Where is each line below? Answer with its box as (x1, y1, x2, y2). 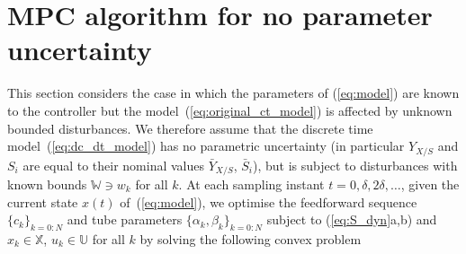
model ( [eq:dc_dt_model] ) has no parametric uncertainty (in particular (7, 136, 405, 155)
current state (7, 192, 78, 211)
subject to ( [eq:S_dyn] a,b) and (266, 210, 437, 229)
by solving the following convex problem (139, 229, 362, 248)
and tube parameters (67, 210, 183, 229)
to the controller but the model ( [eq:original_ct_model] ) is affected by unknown (7, 101, 453, 119)
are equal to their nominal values (22, 155, 205, 174)
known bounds (7, 175, 87, 193)
